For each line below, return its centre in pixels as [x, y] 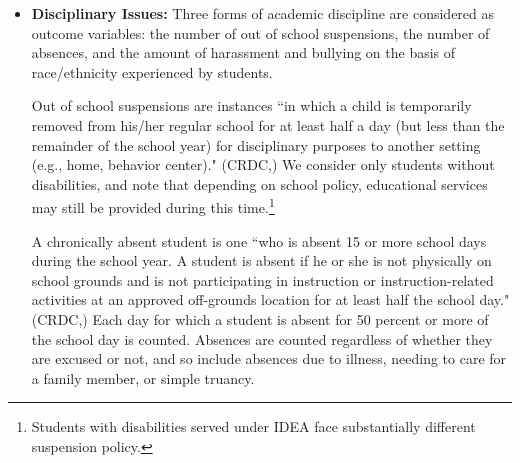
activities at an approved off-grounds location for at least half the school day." [270, 299]
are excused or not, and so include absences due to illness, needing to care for [269, 358]
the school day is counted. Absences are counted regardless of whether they [262, 338]
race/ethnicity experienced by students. [152, 71]
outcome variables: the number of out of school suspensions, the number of [260, 32]
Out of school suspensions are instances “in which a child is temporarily [251, 105]
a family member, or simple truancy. [143, 377]
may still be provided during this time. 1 [153, 205]
